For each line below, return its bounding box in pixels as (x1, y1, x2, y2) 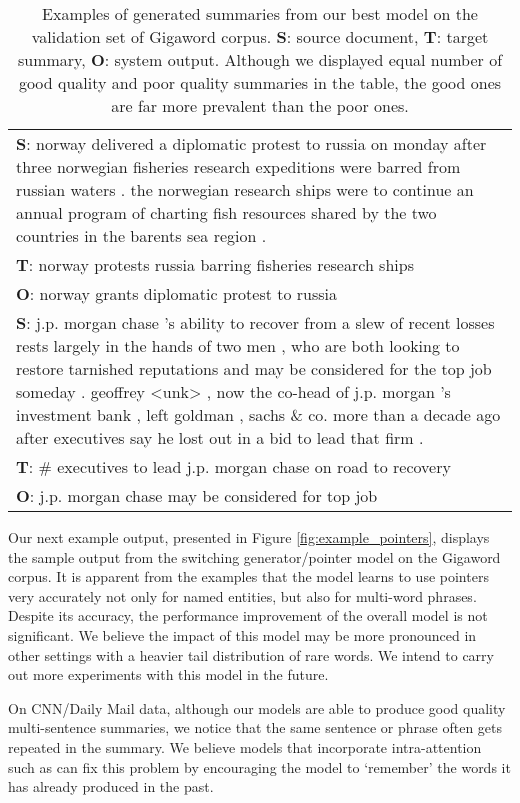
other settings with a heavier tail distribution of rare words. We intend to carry (8, 644, 494, 665)
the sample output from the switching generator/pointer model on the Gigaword (8, 546, 501, 567)
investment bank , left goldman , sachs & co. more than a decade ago (16, 403, 501, 426)
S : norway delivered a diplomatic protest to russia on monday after (16, 132, 487, 155)
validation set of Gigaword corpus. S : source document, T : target (31, 25, 489, 48)
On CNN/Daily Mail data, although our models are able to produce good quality (8, 697, 506, 718)
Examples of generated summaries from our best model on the (42, 2, 478, 25)
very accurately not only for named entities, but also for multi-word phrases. (8, 585, 477, 606)
